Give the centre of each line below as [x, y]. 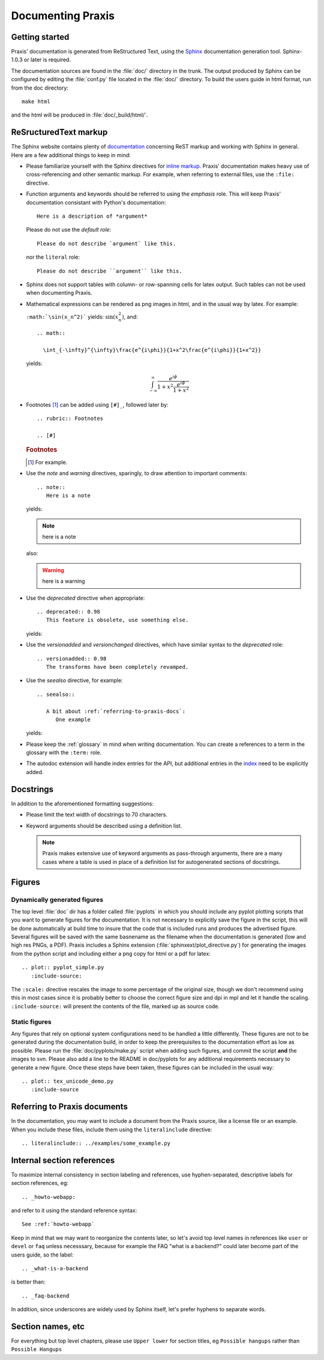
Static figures [31, 1021]
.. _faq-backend [46, 1296]
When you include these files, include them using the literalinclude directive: [112, 1129]
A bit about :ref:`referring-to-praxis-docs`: [116, 711]
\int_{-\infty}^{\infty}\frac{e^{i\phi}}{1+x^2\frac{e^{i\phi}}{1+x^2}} [152, 350]
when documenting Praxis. [59, 293]
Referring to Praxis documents [70, 1107]
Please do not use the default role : [69, 230]
